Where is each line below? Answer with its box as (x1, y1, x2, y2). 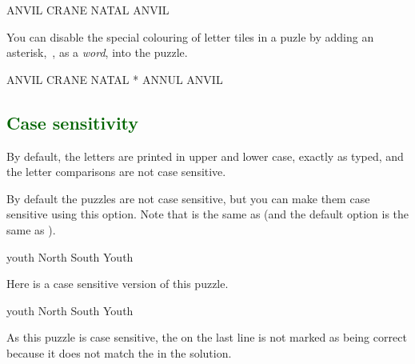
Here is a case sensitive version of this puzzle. (6, 275, 229, 292)
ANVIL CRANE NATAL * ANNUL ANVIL (6, 70, 223, 87)
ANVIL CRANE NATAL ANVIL (6, 2, 170, 18)
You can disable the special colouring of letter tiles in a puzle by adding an (6, 28, 374, 45)
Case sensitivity (6, 110, 139, 134)
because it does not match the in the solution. (6, 344, 232, 361)
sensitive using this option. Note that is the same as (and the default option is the (6, 206, 409, 222)
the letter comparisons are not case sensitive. (6, 163, 226, 180)
